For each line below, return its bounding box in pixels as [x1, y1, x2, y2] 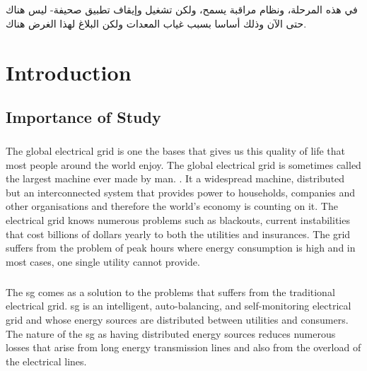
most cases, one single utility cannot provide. [6, 254, 200, 269]
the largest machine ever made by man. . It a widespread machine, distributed [6, 171, 345, 186]
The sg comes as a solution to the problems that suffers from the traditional [6, 284, 335, 299]
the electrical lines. [6, 353, 87, 368]
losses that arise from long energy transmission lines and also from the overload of [6, 340, 361, 355]
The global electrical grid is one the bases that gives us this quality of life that [6, 143, 346, 158]
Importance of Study [6, 106, 161, 128]
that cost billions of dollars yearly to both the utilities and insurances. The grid [6, 226, 351, 241]
